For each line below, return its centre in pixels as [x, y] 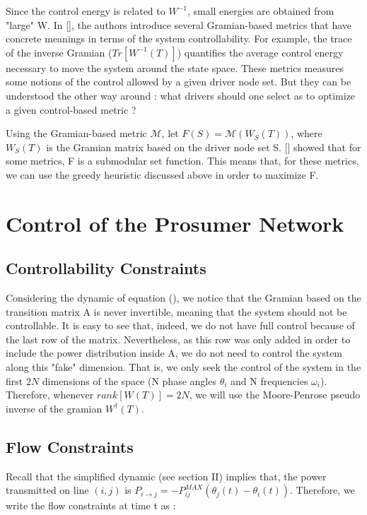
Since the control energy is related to [86, 11]
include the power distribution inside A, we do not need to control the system [174, 353]
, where [307, 133]
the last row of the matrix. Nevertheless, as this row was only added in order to [178, 339]
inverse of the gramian [54, 408]
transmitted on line [47, 490]
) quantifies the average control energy [260, 52]
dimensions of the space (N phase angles [129, 380]
